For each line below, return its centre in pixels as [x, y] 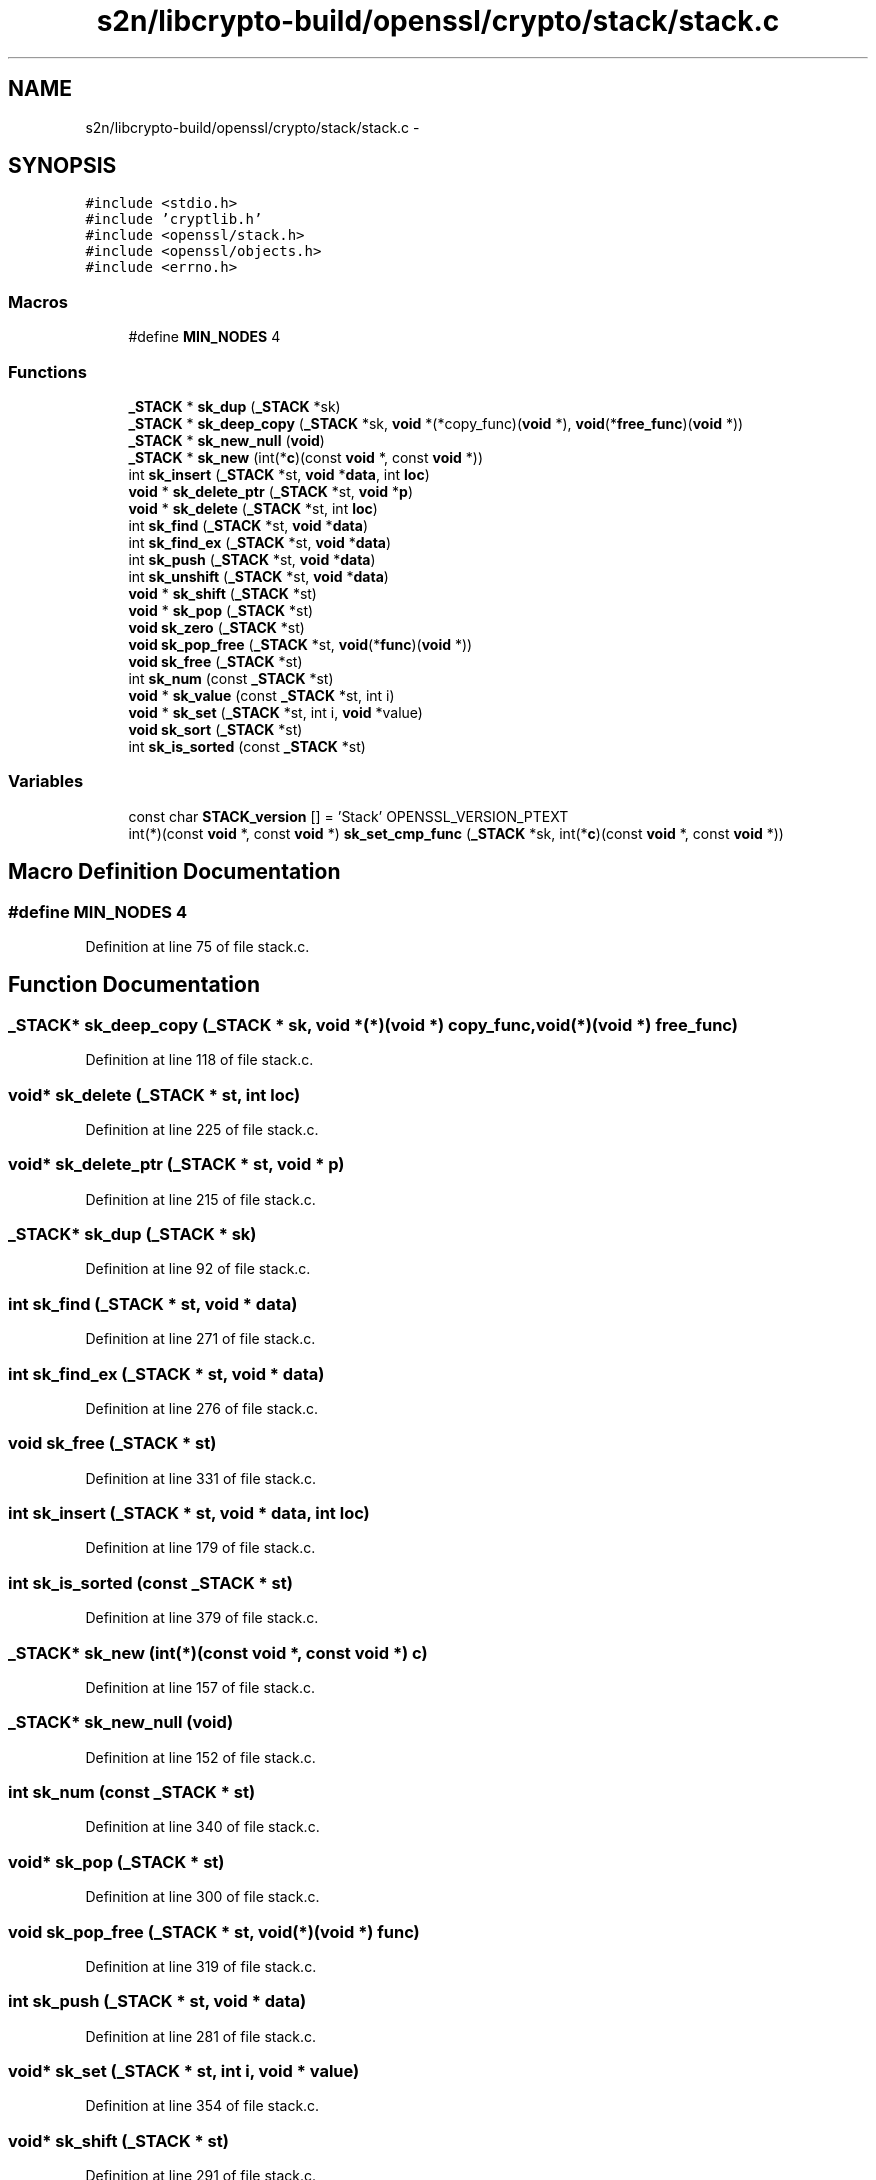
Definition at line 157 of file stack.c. [200, 1687]
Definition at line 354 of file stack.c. [202, 2106]
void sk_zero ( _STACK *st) [216, 627]
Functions [47, 371]
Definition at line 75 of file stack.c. [197, 946]
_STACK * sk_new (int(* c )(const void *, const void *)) [306, 457]
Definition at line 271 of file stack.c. [200, 1339]
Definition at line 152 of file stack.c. [200, 1757]
